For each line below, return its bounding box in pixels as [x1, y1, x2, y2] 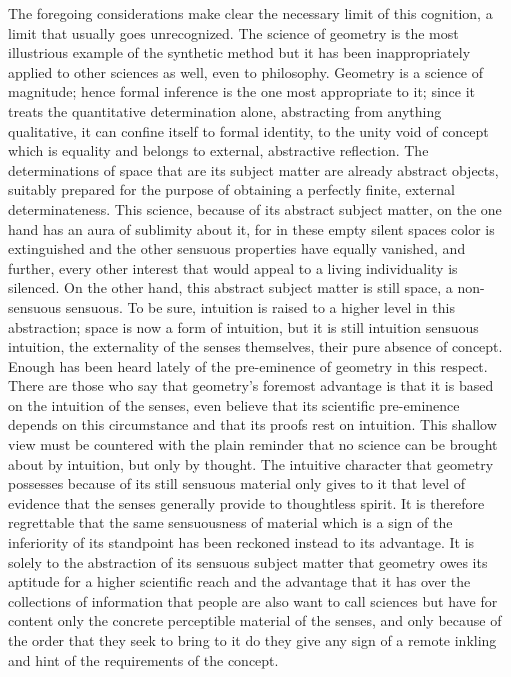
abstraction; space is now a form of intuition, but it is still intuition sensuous [8, 316, 479, 337]
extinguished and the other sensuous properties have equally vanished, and [8, 238, 466, 259]
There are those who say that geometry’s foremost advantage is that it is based [8, 375, 494, 396]
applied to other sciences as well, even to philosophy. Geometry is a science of [8, 61, 484, 82]
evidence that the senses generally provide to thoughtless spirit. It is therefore [8, 492, 485, 513]
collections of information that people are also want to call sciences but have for [8, 590, 498, 611]
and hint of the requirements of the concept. [8, 649, 279, 670]
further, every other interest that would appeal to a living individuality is [8, 257, 458, 278]
